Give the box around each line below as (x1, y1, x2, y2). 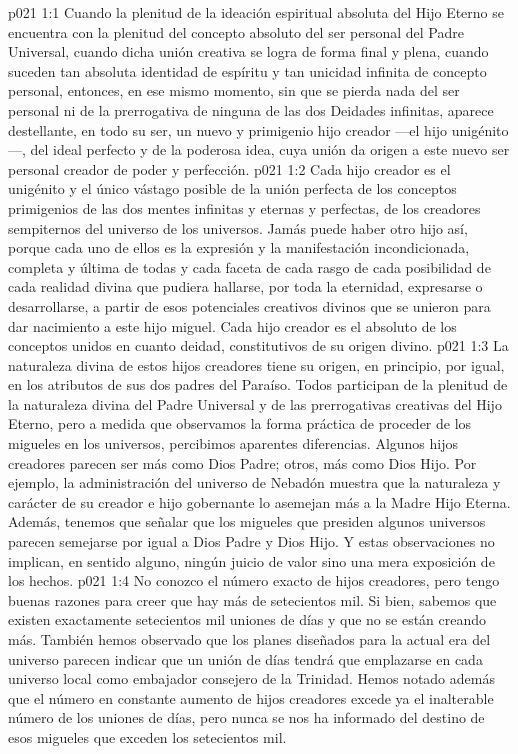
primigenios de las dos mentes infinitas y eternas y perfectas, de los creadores (8, 197, 481, 218)
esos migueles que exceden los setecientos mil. (8, 726, 287, 747)
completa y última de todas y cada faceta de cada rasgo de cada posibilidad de (8, 256, 491, 277)
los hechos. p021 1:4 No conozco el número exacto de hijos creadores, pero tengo (8, 570, 500, 591)
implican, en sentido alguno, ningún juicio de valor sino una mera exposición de (8, 550, 495, 571)
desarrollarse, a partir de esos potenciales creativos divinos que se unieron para (8, 295, 491, 316)
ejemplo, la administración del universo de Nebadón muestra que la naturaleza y (8, 472, 501, 493)
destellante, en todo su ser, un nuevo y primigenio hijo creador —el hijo (8, 119, 448, 140)
